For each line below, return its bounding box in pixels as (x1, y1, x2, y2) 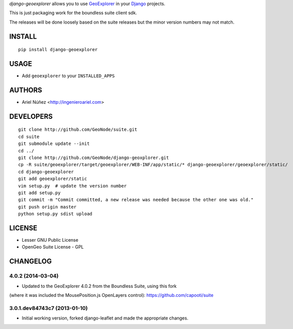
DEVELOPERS (9, 112, 53, 120)
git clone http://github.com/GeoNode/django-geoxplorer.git (18, 154, 169, 160)
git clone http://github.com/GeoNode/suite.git (18, 127, 137, 132)
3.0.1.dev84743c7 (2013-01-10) (9, 304, 88, 311)
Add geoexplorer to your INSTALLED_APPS (22, 73, 115, 79)
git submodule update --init (18, 141, 90, 146)
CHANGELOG (9, 257, 52, 266)
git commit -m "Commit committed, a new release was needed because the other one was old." (18, 197, 254, 203)
